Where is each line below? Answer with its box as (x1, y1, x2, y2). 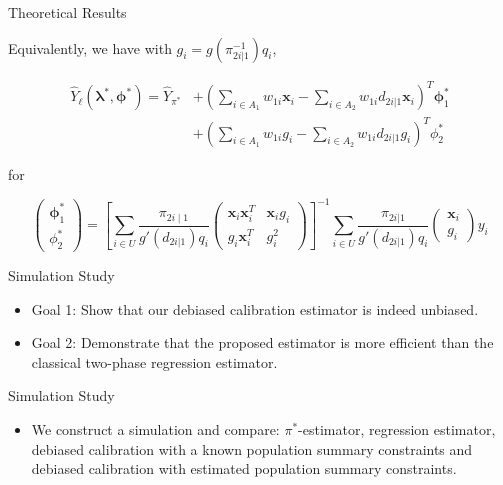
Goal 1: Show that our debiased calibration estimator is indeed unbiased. (31, 298, 479, 319)
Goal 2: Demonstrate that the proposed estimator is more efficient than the (31, 332, 494, 353)
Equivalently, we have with (8, 37, 172, 58)
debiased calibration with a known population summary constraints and (31, 438, 473, 459)
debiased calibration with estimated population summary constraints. (31, 458, 457, 479)
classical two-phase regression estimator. (31, 351, 278, 372)
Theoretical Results (8, 2, 127, 22)
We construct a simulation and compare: (31, 419, 280, 440)
